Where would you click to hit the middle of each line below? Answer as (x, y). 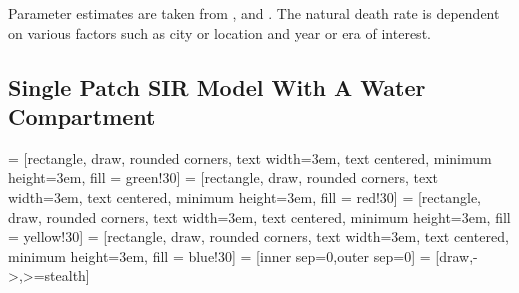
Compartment (82, 115)
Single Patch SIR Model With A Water (217, 86)
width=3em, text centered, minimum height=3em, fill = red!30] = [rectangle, (245, 196)
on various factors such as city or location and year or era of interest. (219, 32)
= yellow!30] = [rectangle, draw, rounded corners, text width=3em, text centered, (258, 236)
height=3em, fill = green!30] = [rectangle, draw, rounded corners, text (223, 177)
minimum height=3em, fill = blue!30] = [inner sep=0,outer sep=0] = (219, 255)
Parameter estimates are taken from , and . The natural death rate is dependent (254, 13)
